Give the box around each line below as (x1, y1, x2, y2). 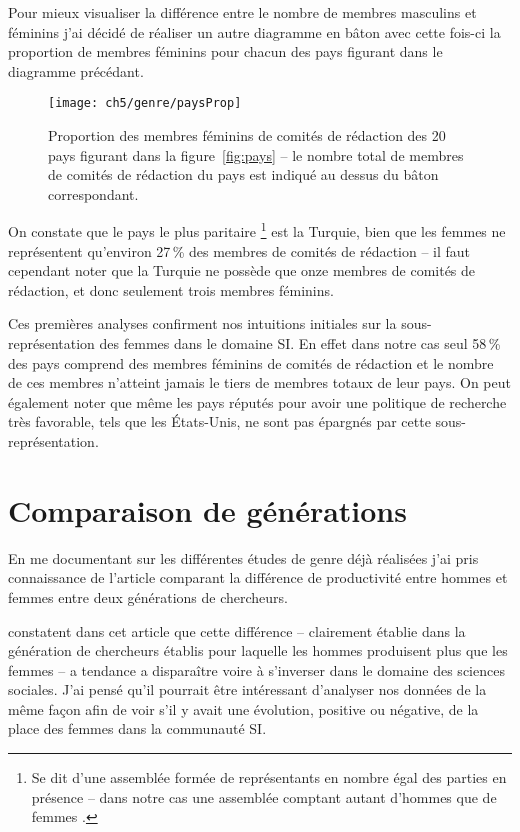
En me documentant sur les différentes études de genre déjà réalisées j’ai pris (8, 547, 479, 568)
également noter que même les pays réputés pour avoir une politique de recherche (8, 391, 507, 412)
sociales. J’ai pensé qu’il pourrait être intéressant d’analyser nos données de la (8, 679, 487, 700)
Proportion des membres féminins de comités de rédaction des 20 (48, 125, 446, 146)
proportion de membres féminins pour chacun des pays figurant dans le (8, 41, 443, 62)
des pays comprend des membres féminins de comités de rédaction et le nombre (8, 352, 494, 373)
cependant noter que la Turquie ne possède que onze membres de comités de (8, 260, 476, 281)
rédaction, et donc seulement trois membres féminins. (8, 279, 334, 300)
